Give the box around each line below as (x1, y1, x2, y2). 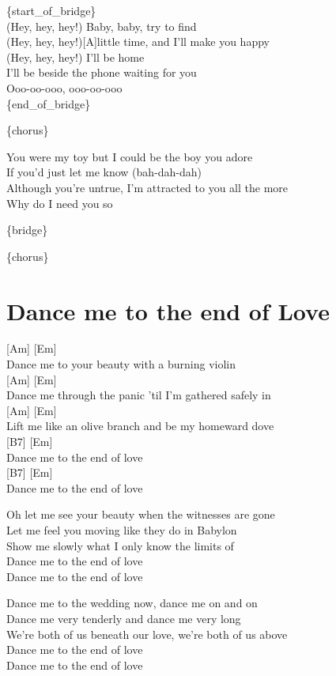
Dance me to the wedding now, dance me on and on (6, 595, 258, 611)
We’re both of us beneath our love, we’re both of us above (6, 625, 288, 642)
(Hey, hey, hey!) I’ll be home (6, 48, 145, 65)
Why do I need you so (6, 194, 113, 211)
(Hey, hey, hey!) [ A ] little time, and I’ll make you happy (6, 33, 270, 50)
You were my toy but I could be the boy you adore (6, 148, 253, 164)
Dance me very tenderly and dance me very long (6, 610, 241, 626)
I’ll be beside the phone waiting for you (6, 64, 197, 81)
